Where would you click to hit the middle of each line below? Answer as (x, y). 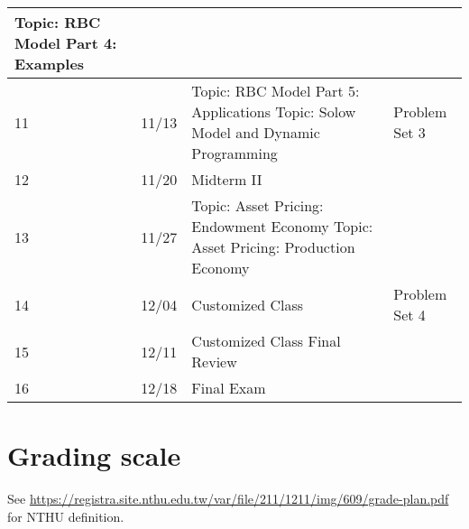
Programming (234, 153)
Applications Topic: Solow (274, 111)
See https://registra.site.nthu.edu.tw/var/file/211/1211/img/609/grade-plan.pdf (228, 499)
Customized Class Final (266, 341)
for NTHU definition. (66, 516)
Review (214, 362)
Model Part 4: (66, 43)
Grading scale (94, 455)
